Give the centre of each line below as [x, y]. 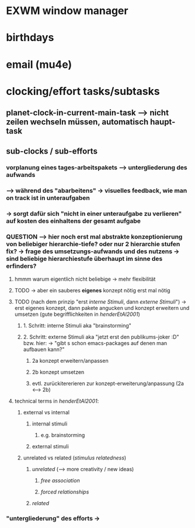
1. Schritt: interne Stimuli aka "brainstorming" [77, 325]
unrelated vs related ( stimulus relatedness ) [75, 458]
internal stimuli [50, 424]
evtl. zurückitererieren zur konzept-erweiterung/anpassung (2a [108, 383]
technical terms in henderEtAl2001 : [57, 401]
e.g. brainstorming [63, 435]
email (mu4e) [39, 64]
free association [60, 480]
